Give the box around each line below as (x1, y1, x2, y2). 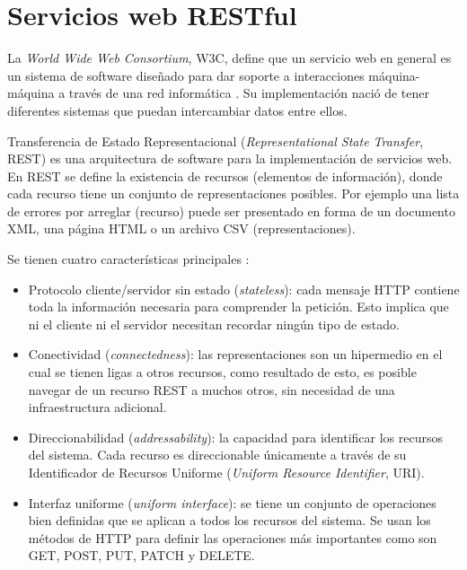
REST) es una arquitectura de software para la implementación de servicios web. (7, 149, 453, 168)
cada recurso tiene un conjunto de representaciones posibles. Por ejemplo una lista (7, 184, 460, 203)
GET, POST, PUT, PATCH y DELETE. (28, 546, 255, 565)
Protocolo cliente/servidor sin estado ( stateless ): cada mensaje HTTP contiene (28, 279, 460, 298)
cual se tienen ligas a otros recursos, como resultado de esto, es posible (28, 363, 417, 381)
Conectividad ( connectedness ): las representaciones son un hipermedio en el (28, 345, 443, 364)
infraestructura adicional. (28, 398, 167, 417)
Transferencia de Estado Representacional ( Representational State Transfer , (7, 131, 424, 150)
